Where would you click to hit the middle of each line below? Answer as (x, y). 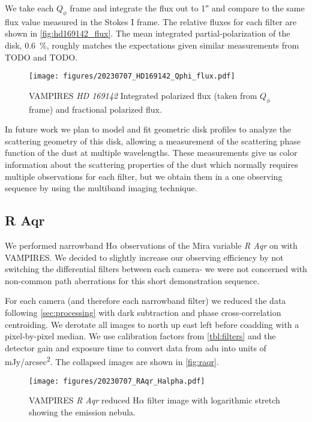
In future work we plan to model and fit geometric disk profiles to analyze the (148, 129)
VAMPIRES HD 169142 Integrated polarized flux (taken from (143, 95)
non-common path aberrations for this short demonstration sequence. (132, 280)
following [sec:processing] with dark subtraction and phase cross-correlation (143, 312)
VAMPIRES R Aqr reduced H (84, 400)
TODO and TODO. (41, 57)
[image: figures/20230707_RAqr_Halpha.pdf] (117, 381)
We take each (29, 8)
